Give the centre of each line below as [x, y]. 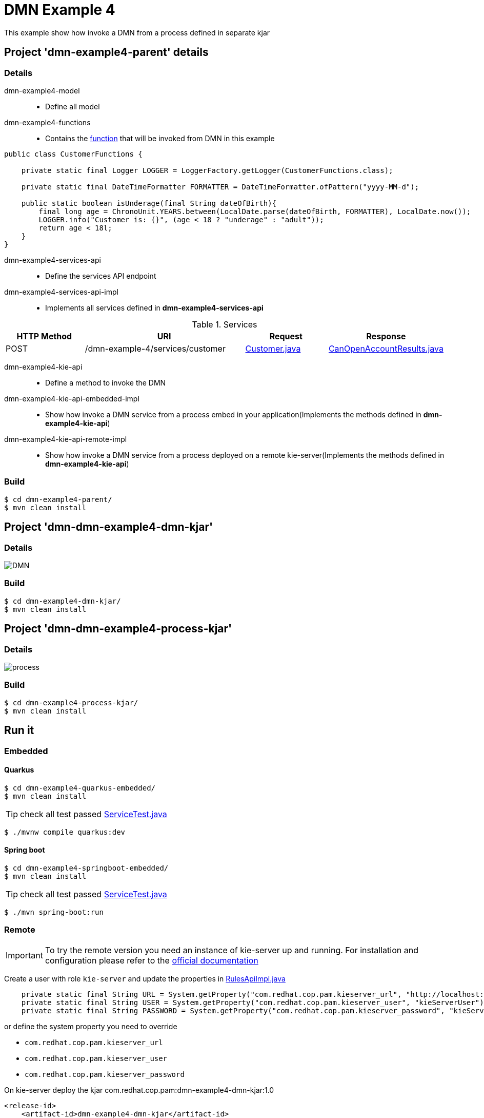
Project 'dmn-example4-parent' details [106, 52]
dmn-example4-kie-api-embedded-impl [72, 398]
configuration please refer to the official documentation [152, 960]
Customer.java [273, 348]
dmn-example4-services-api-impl [61, 292]
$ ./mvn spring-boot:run [54, 912]
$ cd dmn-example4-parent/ [58, 499]
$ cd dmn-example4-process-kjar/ [71, 702]
